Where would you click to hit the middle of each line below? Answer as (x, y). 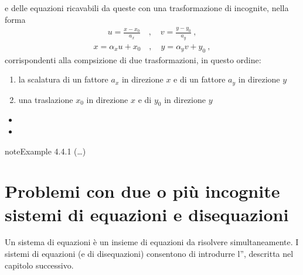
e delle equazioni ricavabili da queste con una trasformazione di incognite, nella (147, 8)
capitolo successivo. (39, 265)
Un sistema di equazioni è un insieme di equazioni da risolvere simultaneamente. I (152, 242)
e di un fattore (200, 79)
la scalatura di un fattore (63, 79)
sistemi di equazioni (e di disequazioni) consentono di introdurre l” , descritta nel (149, 254)
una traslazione (46, 99)
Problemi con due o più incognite (142, 191)
